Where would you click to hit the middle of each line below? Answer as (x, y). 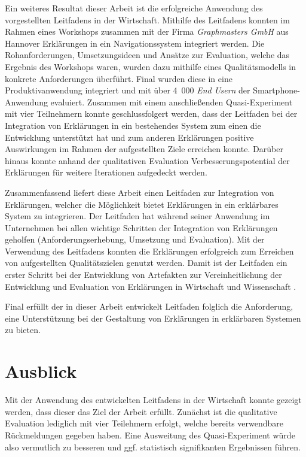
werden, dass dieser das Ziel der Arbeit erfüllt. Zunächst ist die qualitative (141, 411)
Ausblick (41, 371)
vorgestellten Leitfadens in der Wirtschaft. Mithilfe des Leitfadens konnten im (147, 19)
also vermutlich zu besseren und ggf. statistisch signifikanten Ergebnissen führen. (153, 447)
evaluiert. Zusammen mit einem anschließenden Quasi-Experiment (172, 102)
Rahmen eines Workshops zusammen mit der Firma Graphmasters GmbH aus (147, 31)
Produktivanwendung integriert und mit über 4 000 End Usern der (128, 90)
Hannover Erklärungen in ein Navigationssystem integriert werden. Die (135, 43)
